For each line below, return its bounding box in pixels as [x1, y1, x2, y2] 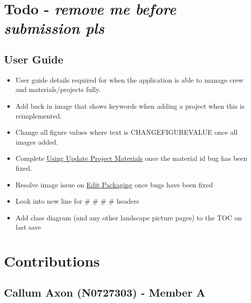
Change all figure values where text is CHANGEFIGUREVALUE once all [15, 127, 238, 137]
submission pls [4, 18, 105, 38]
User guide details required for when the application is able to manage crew [15, 74, 244, 85]
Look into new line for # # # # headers [15, 196, 139, 206]
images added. [15, 136, 58, 147]
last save [15, 222, 41, 232]
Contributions [4, 251, 100, 271]
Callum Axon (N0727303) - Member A [4, 284, 205, 300]
